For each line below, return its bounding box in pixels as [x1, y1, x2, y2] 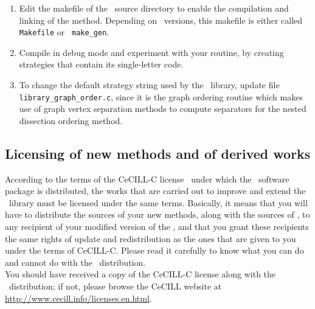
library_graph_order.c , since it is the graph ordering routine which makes [19, 90, 303, 103]
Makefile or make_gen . [19, 26, 109, 38]
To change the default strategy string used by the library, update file [19, 78, 280, 91]
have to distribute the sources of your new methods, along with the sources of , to [5, 208, 310, 221]
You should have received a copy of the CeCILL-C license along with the [5, 268, 276, 280]
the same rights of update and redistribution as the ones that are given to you [5, 232, 296, 245]
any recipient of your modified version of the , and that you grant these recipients [5, 220, 309, 233]
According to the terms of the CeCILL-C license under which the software [5, 172, 289, 185]
